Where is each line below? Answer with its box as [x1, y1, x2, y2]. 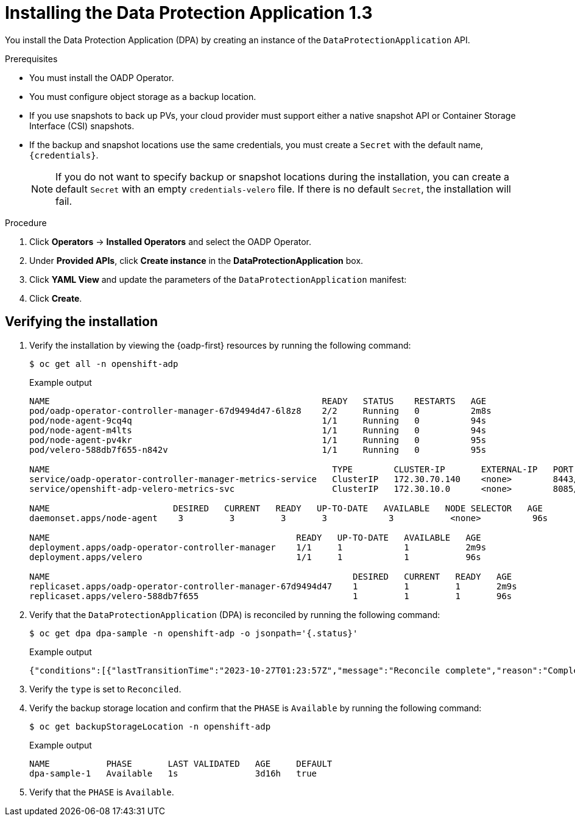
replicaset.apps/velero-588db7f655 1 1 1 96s [29, 591, 512, 601]
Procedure [5, 217, 47, 228]
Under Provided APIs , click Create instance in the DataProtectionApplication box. [29, 255, 364, 266]
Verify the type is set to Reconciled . [29, 683, 182, 694]
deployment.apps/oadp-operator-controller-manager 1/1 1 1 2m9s [29, 542, 487, 552]
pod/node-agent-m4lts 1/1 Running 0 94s [29, 425, 487, 435]
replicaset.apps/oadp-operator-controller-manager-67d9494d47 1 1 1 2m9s [29, 581, 517, 591]
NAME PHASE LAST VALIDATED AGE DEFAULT [29, 758, 333, 769]
